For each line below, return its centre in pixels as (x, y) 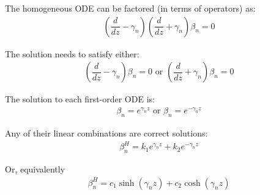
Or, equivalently (35, 169)
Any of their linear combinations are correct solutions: (106, 133)
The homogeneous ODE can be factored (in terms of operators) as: (130, 8)
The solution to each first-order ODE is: (80, 99)
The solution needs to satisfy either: (72, 53)
